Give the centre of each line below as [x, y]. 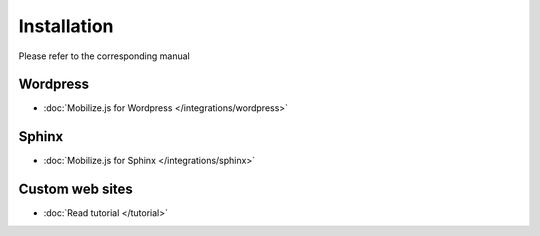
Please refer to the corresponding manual [104, 56]
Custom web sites [76, 189]
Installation [66, 26]
